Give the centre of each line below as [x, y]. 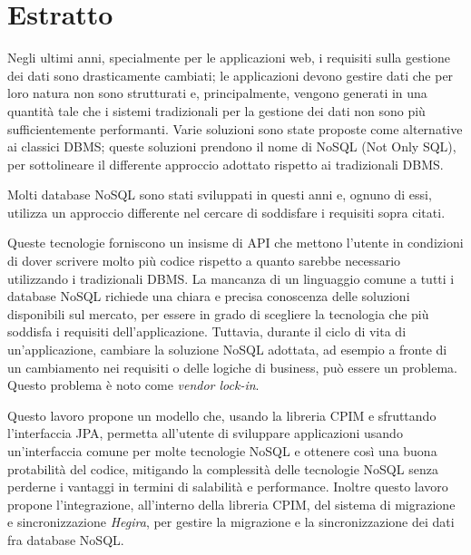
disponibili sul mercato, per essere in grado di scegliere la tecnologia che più [218, 313]
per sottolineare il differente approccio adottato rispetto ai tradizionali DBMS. [226, 164]
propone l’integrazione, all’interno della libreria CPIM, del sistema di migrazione [231, 504]
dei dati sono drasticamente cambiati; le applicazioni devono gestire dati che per [231, 75]
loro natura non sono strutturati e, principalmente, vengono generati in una [217, 93]
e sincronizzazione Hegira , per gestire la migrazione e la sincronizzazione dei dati [231, 522]
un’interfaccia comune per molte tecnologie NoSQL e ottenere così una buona [222, 451]
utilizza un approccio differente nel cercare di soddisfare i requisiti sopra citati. [226, 212]
